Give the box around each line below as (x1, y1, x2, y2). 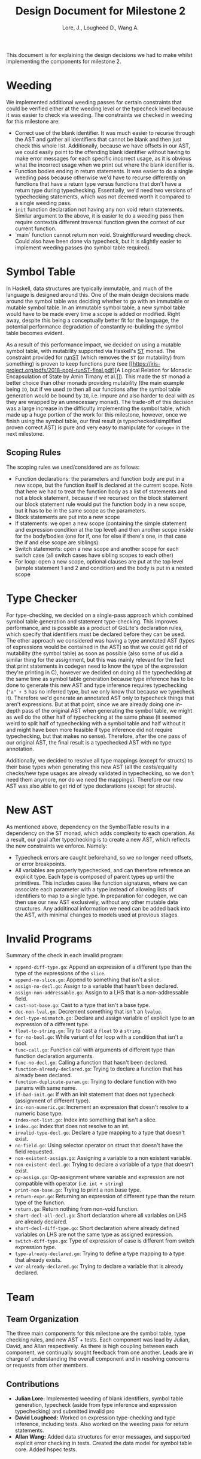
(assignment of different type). (14, 1097, 91, 1104)
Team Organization (6, 1314, 79, 1324)
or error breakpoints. (14, 860, 66, 867)
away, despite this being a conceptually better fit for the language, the (6, 316, 179, 324)
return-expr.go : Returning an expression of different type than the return (14, 1193, 196, 1200)
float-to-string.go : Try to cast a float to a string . (14, 1027, 142, 1035)
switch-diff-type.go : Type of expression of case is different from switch (14, 1237, 195, 1244)
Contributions (6, 1379, 59, 1389)
